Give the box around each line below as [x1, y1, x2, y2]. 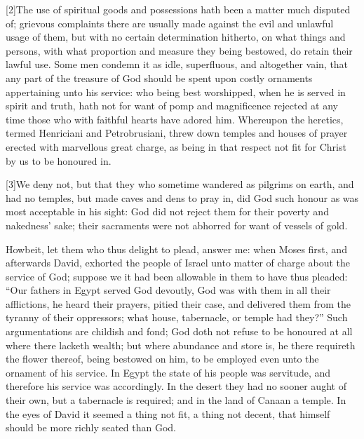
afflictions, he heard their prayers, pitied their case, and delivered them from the [6, 296, 351, 311]
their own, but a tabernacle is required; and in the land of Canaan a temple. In [6, 393, 346, 407]
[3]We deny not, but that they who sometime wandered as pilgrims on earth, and [6, 177, 354, 191]
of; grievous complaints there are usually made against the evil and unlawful [6, 15, 334, 30]
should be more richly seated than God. [6, 420, 177, 435]
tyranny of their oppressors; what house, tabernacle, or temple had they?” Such [6, 310, 348, 325]
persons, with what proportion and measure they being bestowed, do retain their [6, 43, 353, 58]
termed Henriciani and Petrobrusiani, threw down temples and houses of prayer [6, 126, 348, 140]
